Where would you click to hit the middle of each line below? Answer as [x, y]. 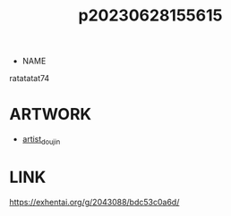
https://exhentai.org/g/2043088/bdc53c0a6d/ [94, 202]
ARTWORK [51, 115]
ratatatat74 [30, 79]
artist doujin [41, 140]
